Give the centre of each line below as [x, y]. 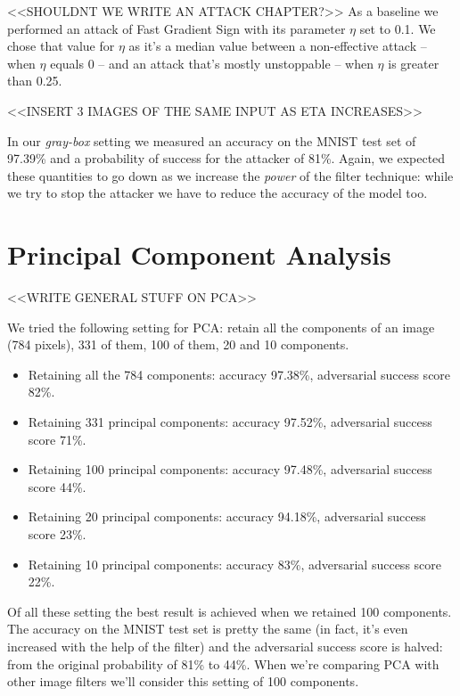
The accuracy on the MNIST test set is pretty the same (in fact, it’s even [208, 629]
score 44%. [57, 486]
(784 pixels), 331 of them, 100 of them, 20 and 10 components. [178, 344]
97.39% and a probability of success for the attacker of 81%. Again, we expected [226, 158]
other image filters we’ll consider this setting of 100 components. [183, 681]
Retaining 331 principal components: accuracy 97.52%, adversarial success [230, 422]
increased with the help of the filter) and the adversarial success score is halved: [225, 646]
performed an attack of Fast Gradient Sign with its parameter [177, 28]
